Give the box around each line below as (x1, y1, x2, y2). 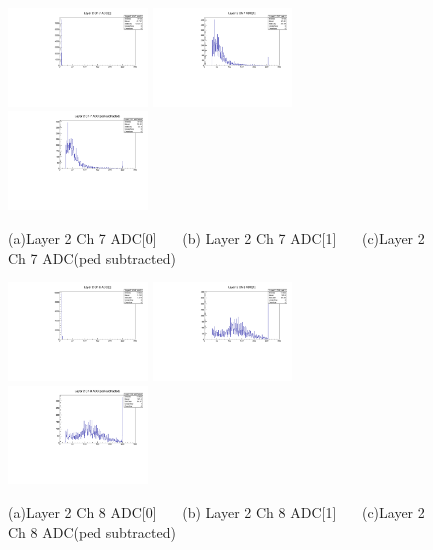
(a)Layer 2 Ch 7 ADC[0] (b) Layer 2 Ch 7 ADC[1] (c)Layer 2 (8, 227, 425, 248)
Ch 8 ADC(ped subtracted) (8, 521, 176, 542)
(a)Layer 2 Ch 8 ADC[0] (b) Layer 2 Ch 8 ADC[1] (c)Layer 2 (8, 502, 425, 523)
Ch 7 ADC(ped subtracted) (8, 247, 176, 268)
